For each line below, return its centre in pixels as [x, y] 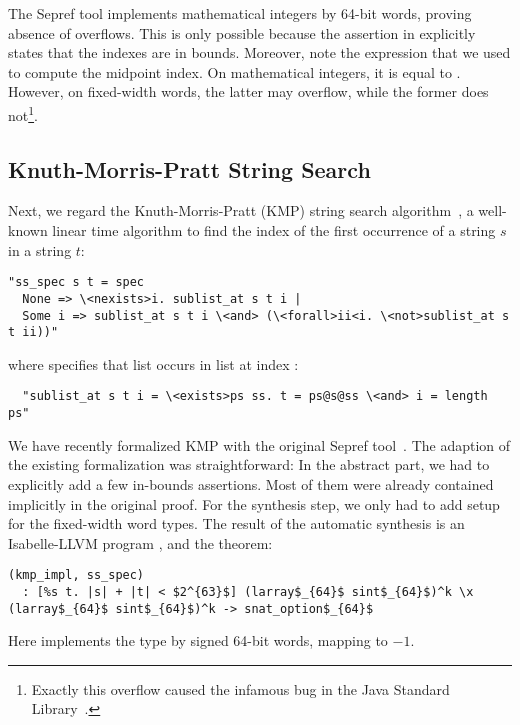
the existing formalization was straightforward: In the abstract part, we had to [249, 464]
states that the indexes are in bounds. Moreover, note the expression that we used [259, 52]
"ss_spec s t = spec [76, 282]
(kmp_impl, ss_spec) [76, 575]
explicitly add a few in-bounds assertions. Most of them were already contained [251, 483]
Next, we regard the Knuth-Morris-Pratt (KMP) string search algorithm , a [241, 210]
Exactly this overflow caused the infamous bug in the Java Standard [240, 688]
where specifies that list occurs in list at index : [153, 363]
